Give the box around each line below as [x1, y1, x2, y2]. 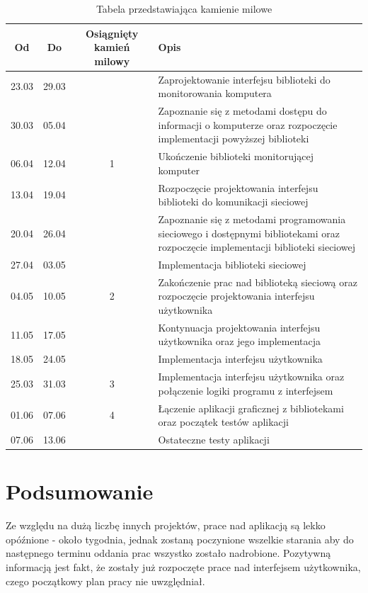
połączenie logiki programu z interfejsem [158, 383, 333, 397]
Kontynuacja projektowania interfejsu [158, 320, 321, 334]
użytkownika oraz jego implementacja [158, 334, 321, 349]
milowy [94, 53, 130, 68]
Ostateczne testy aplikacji [158, 432, 270, 447]
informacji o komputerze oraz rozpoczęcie [158, 117, 338, 132]
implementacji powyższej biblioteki [158, 131, 309, 146]
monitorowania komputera [158, 86, 272, 101]
